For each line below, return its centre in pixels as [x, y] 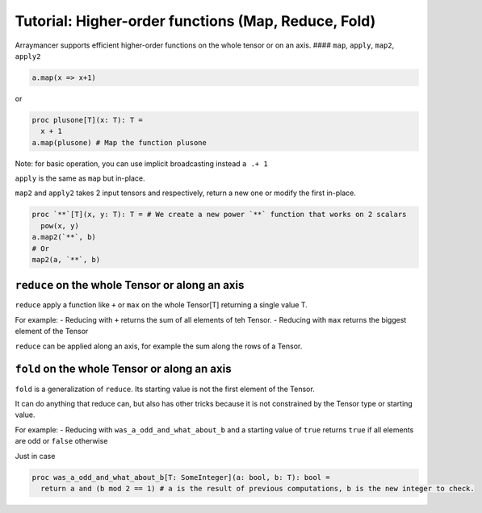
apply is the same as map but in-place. [80, 178]
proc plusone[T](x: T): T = [87, 120]
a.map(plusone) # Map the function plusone [119, 142]
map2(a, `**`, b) [66, 259]
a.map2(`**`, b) [64, 237]
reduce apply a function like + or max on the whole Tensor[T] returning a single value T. [161, 305]
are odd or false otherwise [61, 441]
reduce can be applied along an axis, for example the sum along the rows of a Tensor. [159, 346]
